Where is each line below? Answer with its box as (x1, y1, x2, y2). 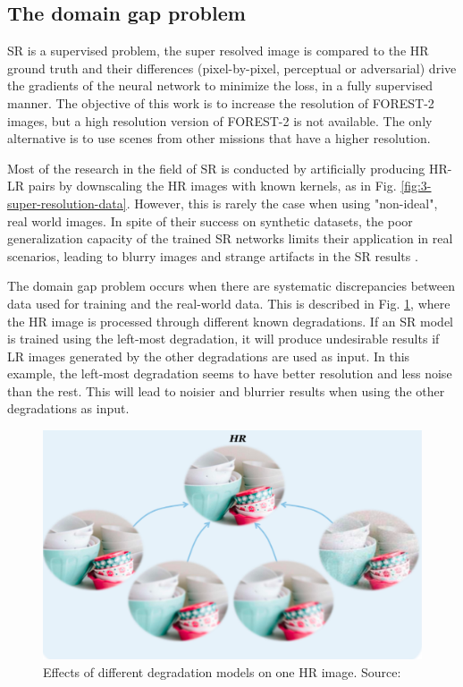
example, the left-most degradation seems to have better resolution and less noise (7, 364, 452, 383)
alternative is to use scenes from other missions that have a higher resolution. (7, 129, 431, 148)
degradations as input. (7, 399, 130, 418)
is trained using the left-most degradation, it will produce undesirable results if (7, 329, 440, 348)
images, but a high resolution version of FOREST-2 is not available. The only (7, 111, 433, 130)
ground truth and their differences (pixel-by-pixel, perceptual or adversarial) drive (7, 58, 457, 77)
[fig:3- (400, 176, 432, 195)
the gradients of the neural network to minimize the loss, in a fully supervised (7, 76, 434, 95)
